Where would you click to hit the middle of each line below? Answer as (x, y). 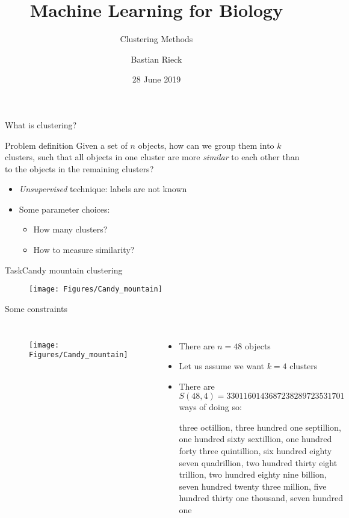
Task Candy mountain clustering (64, 270)
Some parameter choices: (64, 209)
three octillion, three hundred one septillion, (260, 427)
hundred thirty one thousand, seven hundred (261, 498)
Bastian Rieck (156, 59)
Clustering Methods (156, 39)
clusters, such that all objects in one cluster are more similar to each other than (152, 157)
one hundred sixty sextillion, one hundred (255, 439)
